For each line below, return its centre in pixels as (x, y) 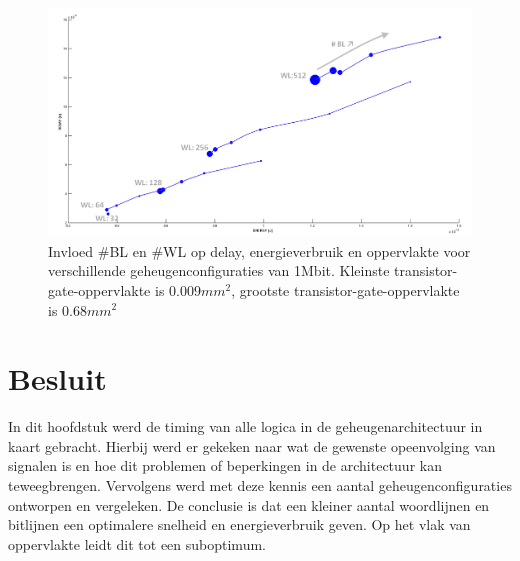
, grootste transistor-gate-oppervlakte (345, 289)
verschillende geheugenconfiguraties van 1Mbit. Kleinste (219, 270)
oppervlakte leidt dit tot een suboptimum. (137, 543)
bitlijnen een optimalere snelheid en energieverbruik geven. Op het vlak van (239, 524)
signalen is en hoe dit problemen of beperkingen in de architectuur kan (225, 465)
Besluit (57, 378)
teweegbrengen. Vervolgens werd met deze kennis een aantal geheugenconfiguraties (260, 485)
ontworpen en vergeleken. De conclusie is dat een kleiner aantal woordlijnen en (249, 504)
